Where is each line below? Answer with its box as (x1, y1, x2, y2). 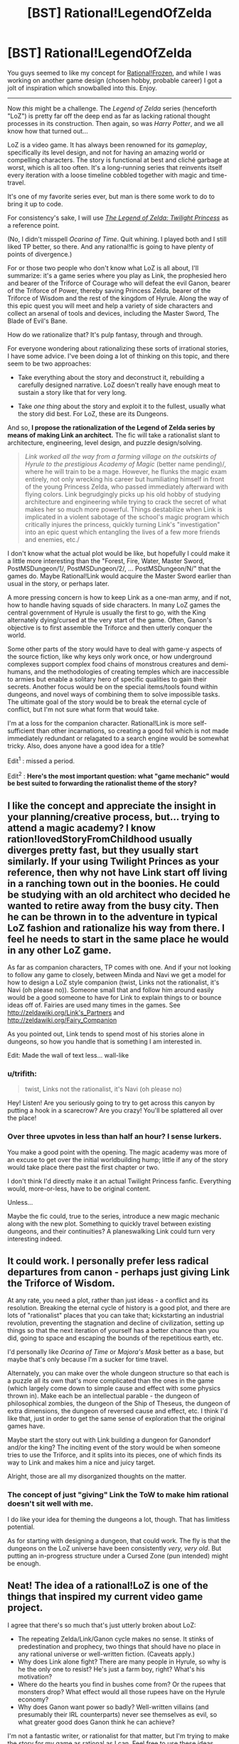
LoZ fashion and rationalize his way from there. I (7, 922, 225, 934)
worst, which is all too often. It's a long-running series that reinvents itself (7, 163, 223, 171)
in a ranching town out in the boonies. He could (7, 877, 221, 890)
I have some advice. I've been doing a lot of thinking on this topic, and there (7, 351, 230, 360)
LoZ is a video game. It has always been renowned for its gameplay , (7, 140, 208, 149)
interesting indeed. (7, 1234, 63, 1243)
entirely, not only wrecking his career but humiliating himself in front (24, 474, 225, 483)
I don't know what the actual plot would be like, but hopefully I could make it (7, 549, 230, 558)
